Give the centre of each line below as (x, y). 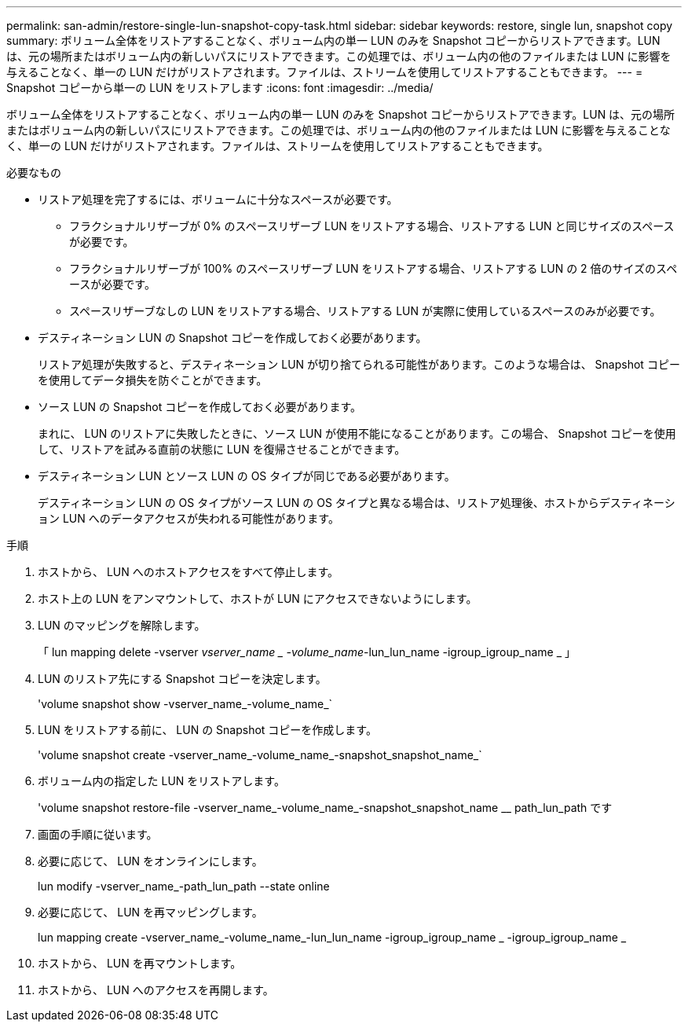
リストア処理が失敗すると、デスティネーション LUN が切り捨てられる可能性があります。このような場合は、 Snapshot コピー (359, 364)
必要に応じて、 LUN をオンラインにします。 (150, 861)
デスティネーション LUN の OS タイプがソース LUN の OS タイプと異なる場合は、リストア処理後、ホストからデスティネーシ (357, 503)
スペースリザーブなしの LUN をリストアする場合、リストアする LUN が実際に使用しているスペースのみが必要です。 (365, 311)
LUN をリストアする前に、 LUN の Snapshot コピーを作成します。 (207, 730)
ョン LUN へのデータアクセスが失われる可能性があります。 (188, 518)
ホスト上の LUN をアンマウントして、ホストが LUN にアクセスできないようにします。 (258, 598)
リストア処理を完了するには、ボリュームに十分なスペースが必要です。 (218, 199)
